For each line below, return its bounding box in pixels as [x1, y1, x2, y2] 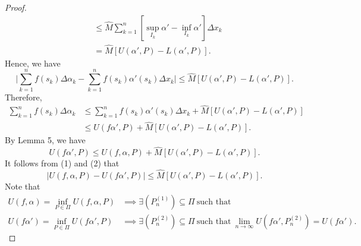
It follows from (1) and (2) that [5, 157, 120, 169]
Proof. [5, 1, 27, 13]
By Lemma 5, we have [5, 134, 86, 146]
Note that [5, 180, 40, 193]
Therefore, [5, 90, 42, 103]
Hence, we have [5, 56, 61, 69]
